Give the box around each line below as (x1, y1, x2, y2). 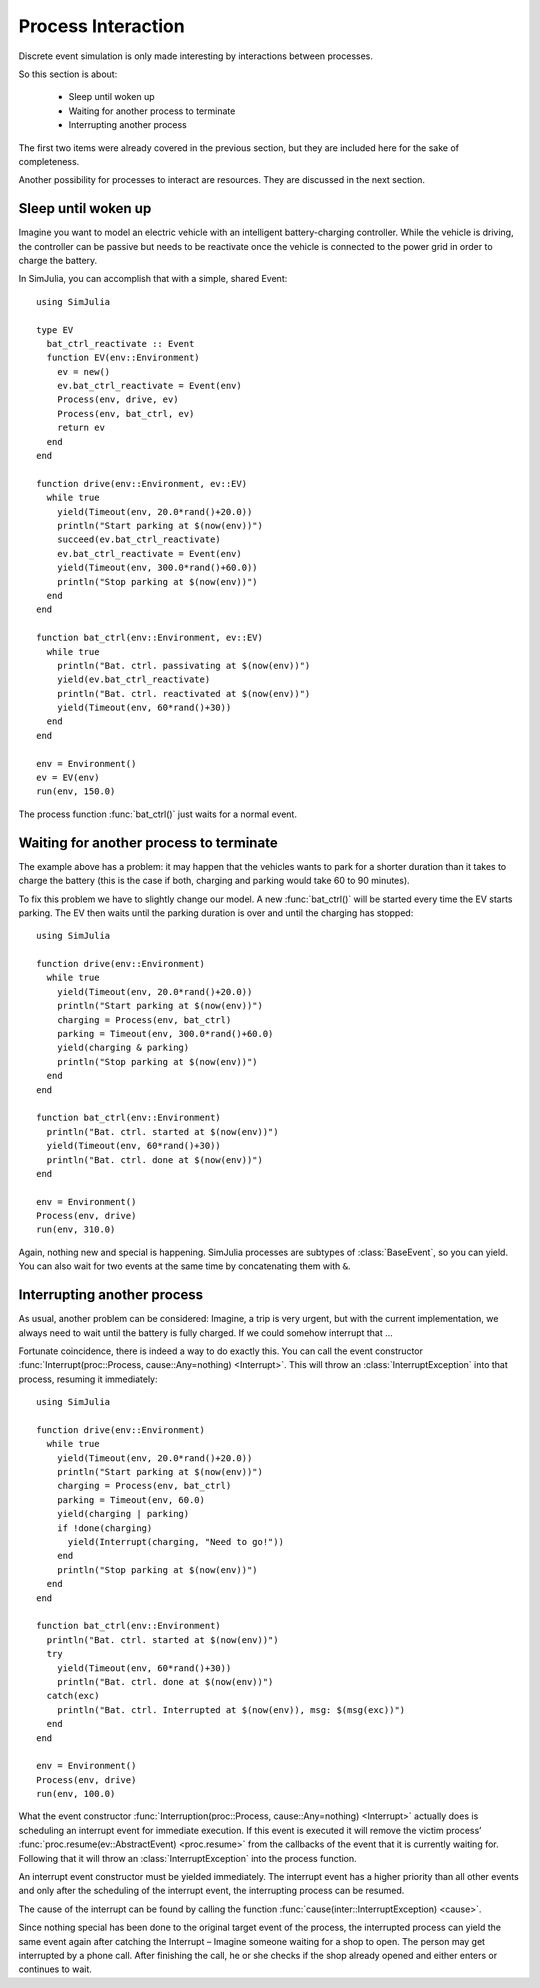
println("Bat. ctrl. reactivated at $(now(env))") (56, 688, 311, 699)
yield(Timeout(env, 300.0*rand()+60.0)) (56, 562, 259, 574)
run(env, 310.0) (36, 1224, 116, 1235)
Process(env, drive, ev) (56, 394, 179, 405)
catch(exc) (46, 1690, 100, 1702)
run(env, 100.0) (36, 1788, 116, 1800)
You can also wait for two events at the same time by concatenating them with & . (18, 1260, 351, 1272)
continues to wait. (18, 1963, 92, 1975)
